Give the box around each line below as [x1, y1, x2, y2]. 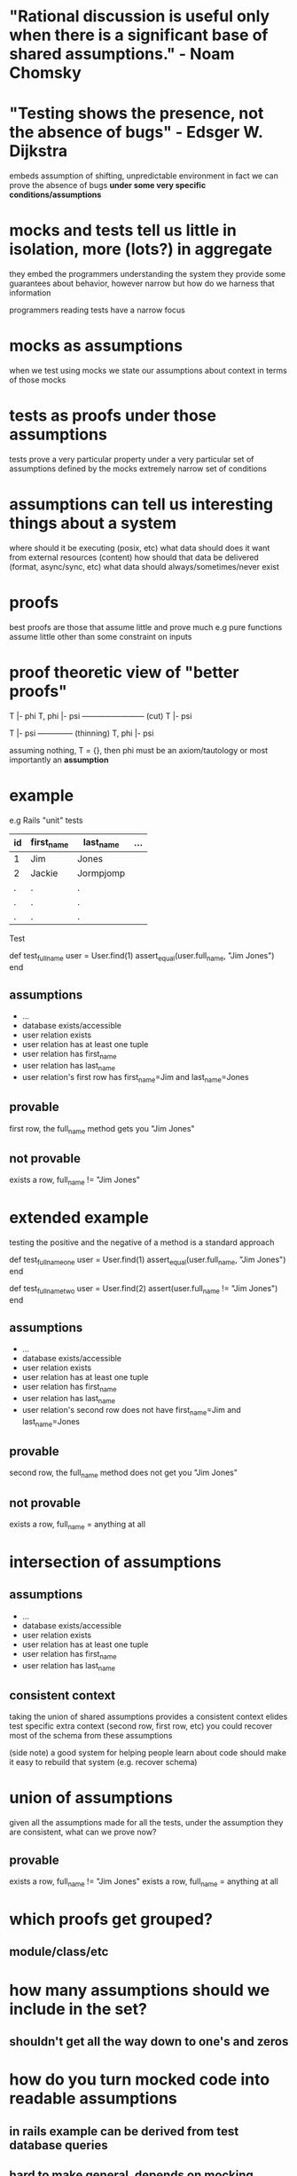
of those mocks [9, 374, 66, 385]
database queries [9, 2137, 108, 2153]
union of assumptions [9, 1788, 174, 1808]
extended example [9, 1208, 149, 1228]
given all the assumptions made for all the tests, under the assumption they [9, 1817, 284, 1828]
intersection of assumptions [9, 1552, 222, 1573]
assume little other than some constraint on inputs [9, 631, 192, 642]
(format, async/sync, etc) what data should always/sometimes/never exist [9, 561, 279, 572]
